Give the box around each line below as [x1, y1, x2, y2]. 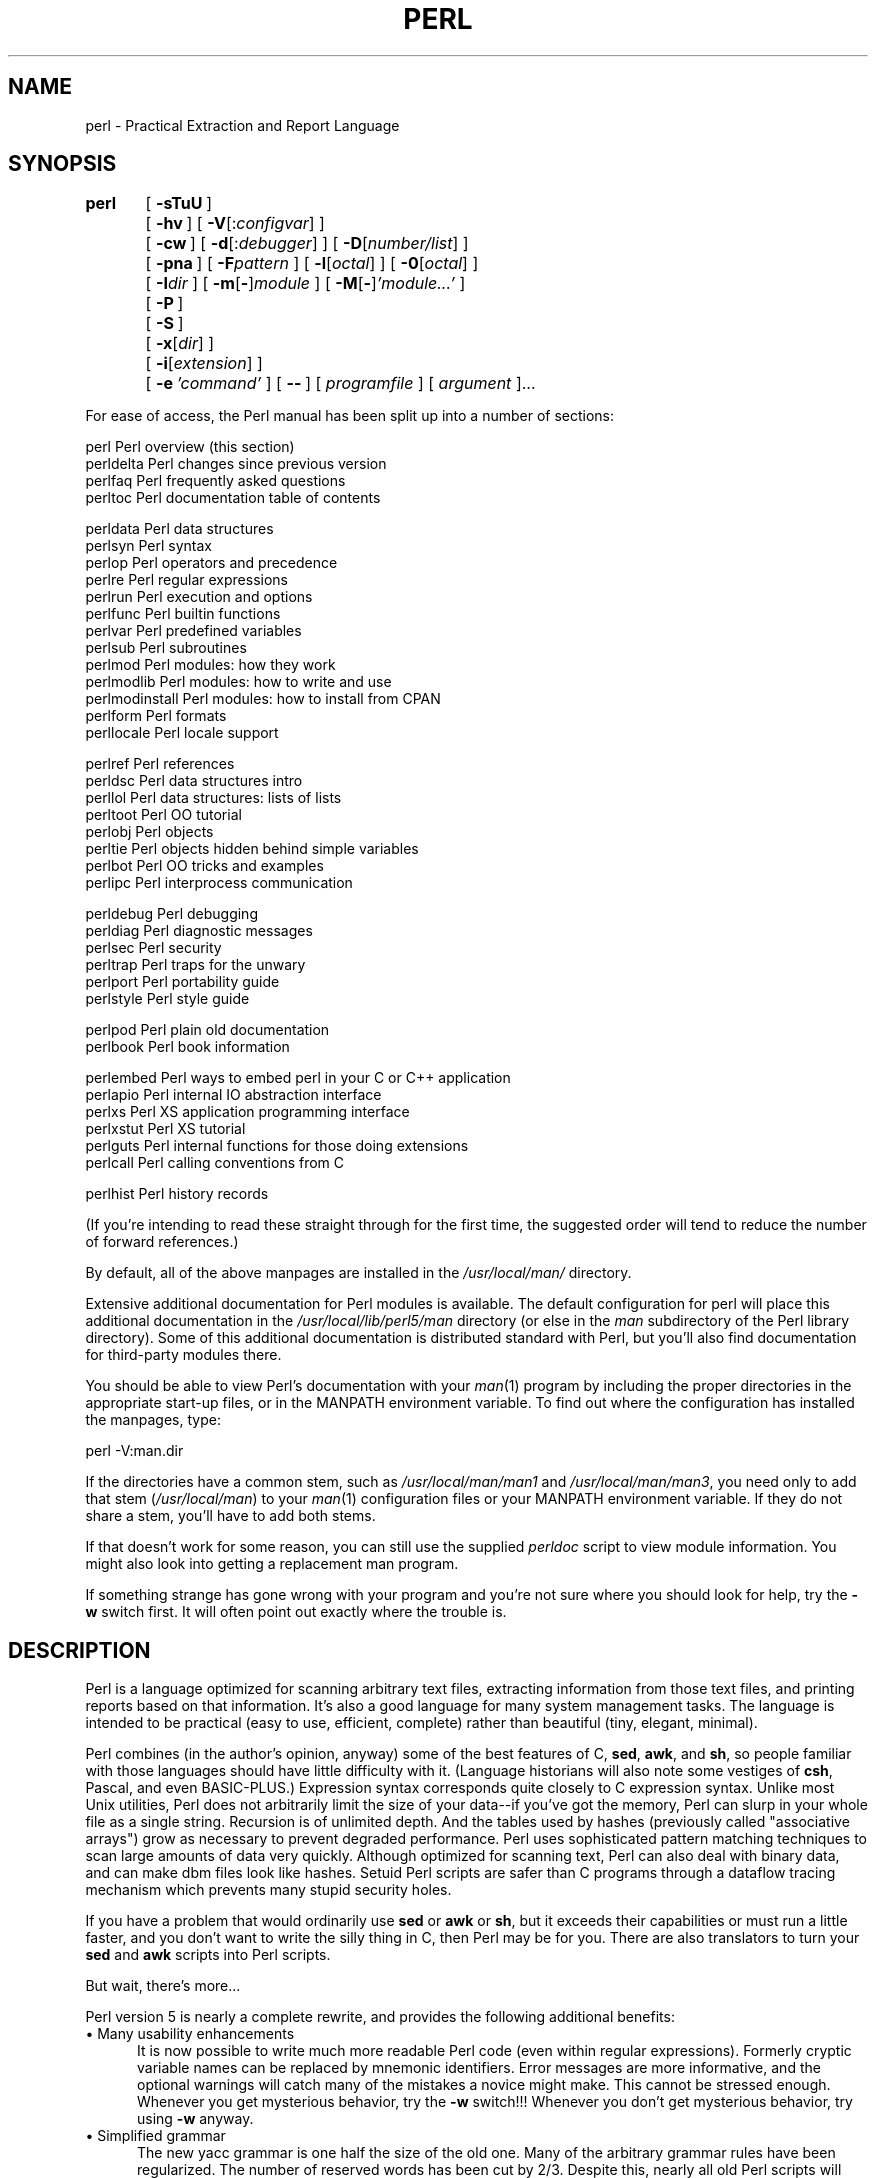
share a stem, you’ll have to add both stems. [85, 1507, 376, 1525]
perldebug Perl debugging [85, 905, 258, 923]
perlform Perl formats [85, 707, 227, 725]
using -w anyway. [137, 2110, 254, 2128]
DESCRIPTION [8, 1637, 151, 1663]
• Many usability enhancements [85, 2025, 295, 2043]
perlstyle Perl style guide [85, 990, 250, 1008]
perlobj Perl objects [85, 823, 214, 841]
